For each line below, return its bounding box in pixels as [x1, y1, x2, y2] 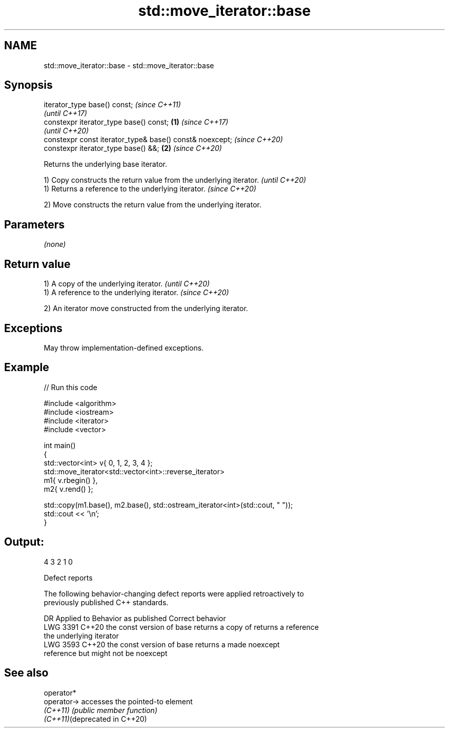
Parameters [4, 218, 65, 231]
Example [4, 361, 49, 374]
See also [4, 666, 49, 680]
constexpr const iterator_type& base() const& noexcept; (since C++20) [44, 135, 283, 144]
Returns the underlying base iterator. [44, 160, 168, 169]
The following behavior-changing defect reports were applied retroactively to [44, 589, 304, 598]
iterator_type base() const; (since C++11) [44, 100, 181, 109]
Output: [4, 535, 44, 549]
